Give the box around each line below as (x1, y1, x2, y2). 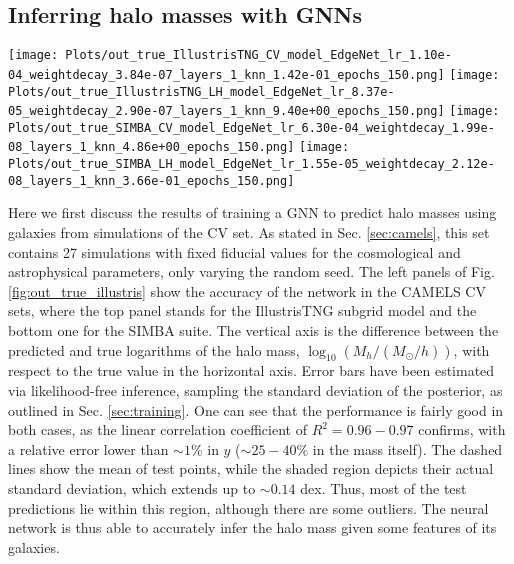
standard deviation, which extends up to (8, 477, 256, 498)
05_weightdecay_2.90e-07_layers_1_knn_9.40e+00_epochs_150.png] (8, 104, 445, 119)
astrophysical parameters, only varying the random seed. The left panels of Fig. (8, 261, 495, 282)
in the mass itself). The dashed (312, 438, 503, 459)
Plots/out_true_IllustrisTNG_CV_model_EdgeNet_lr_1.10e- (65, 48, 452, 63)
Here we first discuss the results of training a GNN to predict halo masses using (8, 202, 497, 223)
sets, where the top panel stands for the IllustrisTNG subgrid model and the (8, 300, 477, 321)
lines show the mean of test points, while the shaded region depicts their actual (8, 458, 494, 479)
